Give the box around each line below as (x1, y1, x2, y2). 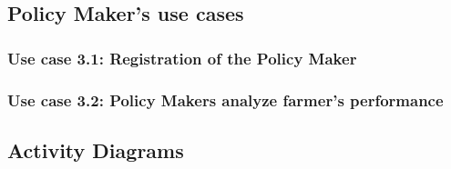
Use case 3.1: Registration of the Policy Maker (7, 46, 357, 69)
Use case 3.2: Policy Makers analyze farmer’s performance (7, 88, 444, 111)
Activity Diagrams (7, 135, 184, 164)
